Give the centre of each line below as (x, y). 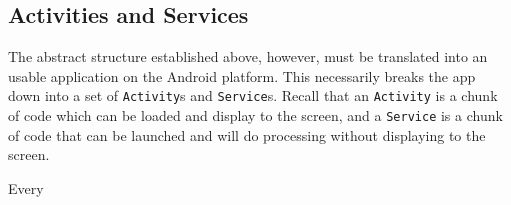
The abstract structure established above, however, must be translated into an (248, 56)
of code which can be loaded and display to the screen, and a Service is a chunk (255, 115)
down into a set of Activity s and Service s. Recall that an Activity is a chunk (253, 95)
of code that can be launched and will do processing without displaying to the (247, 134)
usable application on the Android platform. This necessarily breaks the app (242, 75)
